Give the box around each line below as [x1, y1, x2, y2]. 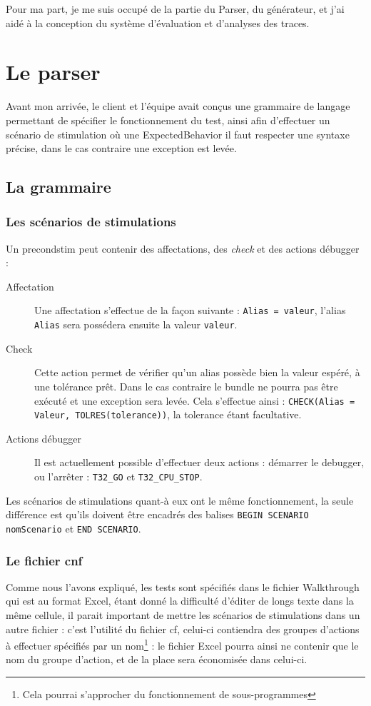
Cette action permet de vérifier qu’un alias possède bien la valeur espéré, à [34, 365, 360, 380]
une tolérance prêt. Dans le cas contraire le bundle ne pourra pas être [34, 378, 338, 393]
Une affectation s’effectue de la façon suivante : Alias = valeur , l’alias [34, 303, 346, 318]
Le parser [6, 57, 101, 86]
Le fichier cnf [6, 551, 83, 569]
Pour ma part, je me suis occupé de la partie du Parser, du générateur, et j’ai [6, 1, 345, 16]
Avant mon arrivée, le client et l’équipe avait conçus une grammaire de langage [6, 99, 350, 114]
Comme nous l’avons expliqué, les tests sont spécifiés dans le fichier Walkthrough [6, 579, 360, 594]
